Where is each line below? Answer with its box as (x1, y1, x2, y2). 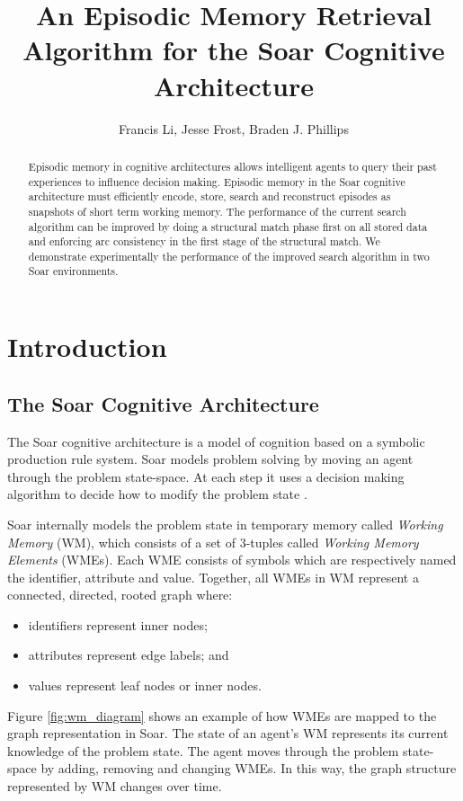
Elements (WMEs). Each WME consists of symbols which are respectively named (7, 550, 457, 569)
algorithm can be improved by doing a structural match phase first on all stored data (28, 218, 428, 234)
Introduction (7, 328, 167, 365)
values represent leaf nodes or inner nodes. (28, 676, 262, 695)
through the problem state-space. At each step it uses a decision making (7, 467, 405, 485)
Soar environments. (28, 263, 119, 279)
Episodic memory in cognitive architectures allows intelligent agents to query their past (28, 158, 437, 174)
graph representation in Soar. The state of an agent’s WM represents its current (7, 724, 449, 743)
